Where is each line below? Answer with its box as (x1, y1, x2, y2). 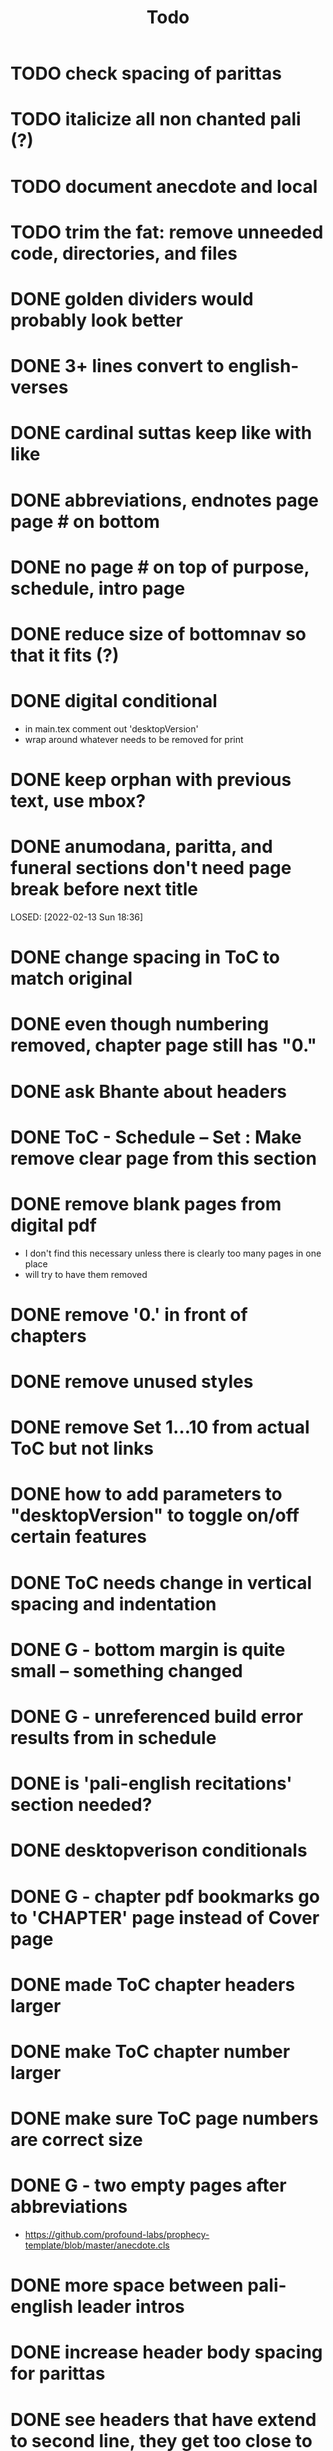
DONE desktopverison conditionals (10, 1839, 308, 1862)
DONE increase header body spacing (10, 2341, 323, 2364)
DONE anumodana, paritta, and (10, 836, 273, 858)
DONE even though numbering (10, 1013, 270, 1036)
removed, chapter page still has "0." (10, 1034, 317, 1057)
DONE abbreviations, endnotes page (10, 489, 320, 511)
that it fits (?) (10, 644, 120, 666)
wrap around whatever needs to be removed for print (24, 733, 244, 745)
